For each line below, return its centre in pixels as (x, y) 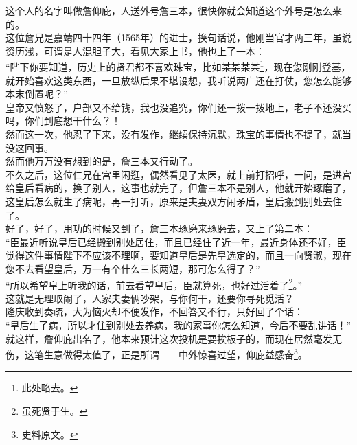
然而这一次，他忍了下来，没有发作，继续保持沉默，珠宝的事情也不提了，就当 (178, 134)
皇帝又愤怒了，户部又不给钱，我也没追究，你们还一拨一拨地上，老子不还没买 (178, 107)
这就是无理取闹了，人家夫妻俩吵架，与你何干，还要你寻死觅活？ (150, 298)
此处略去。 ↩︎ (50, 388)
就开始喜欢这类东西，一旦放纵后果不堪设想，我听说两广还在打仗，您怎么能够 (178, 80)
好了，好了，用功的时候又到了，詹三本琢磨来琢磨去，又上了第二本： (159, 228)
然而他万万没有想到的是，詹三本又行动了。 (102, 161)
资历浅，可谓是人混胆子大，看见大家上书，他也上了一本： (135, 50)
